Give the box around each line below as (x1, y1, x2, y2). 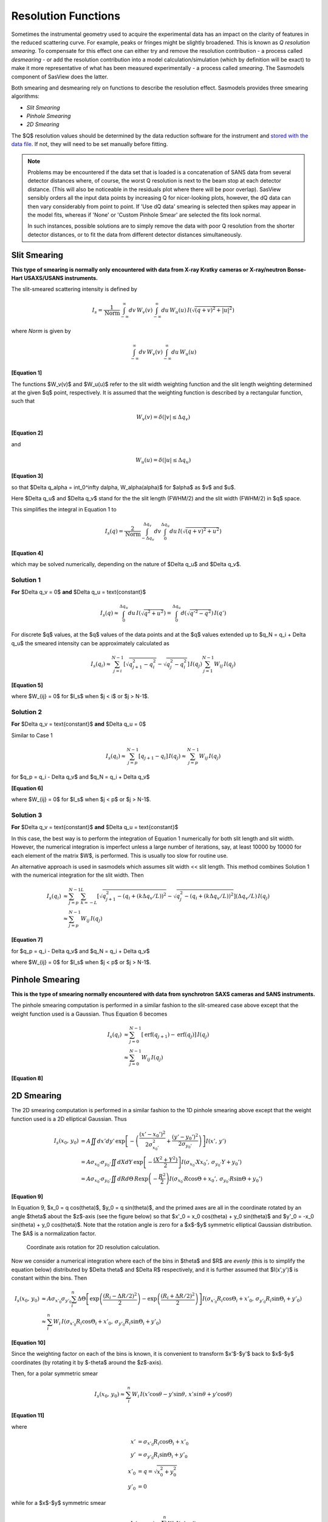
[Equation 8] (11, 1075, 44, 1082)
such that (11, 398, 35, 405)
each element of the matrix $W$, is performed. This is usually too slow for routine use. (11, 852, 228, 859)
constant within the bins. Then (11, 1274, 87, 1282)
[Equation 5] (11, 681, 43, 689)
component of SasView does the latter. (11, 73, 109, 80)
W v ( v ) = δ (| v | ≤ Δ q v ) (136, 413, 191, 422)
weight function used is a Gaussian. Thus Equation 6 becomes (11, 1010, 168, 1017)
